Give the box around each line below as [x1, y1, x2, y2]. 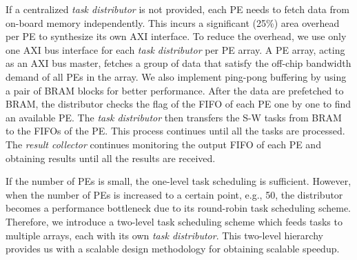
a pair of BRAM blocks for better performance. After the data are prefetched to [6, 83, 344, 97]
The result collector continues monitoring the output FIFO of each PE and [6, 137, 321, 151]
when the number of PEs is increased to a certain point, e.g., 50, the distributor [6, 187, 343, 201]
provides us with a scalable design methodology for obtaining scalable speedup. [6, 241, 340, 256]
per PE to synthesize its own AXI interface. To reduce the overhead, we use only [6, 29, 347, 43]
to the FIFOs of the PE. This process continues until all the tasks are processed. [6, 123, 345, 138]
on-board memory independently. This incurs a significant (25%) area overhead [6, 15, 340, 30]
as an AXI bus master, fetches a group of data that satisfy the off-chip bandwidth [6, 56, 351, 70]
